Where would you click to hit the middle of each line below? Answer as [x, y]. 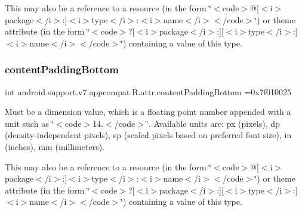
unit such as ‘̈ [30, 123]
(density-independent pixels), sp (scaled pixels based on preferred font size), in [148, 135]
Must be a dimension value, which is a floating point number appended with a [148, 112]
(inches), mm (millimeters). [55, 146]
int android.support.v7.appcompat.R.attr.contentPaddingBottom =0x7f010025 [148, 91]
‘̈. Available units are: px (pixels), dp [213, 123]
